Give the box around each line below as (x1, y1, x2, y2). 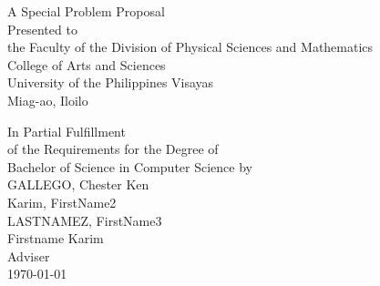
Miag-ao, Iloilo (7, 90, 88, 109)
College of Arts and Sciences (7, 55, 166, 74)
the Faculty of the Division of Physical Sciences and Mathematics (7, 37, 374, 56)
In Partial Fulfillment (7, 121, 126, 140)
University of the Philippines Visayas (7, 73, 214, 92)
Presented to (7, 19, 77, 38)
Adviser (7, 246, 50, 265)
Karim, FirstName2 (7, 192, 117, 211)
